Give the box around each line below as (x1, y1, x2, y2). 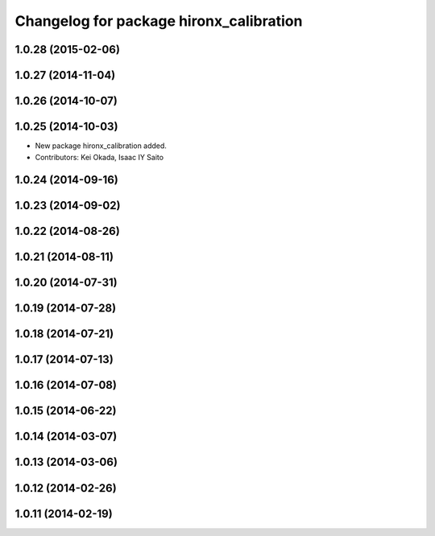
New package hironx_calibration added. (35, 141, 167, 150)
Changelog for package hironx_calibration (14, 12, 303, 30)
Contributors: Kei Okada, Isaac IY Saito (35, 152, 164, 162)
